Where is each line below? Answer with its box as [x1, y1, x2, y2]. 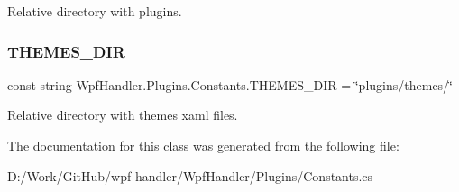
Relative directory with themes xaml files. [7, 105, 238, 124]
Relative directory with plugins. [7, 2, 182, 20]
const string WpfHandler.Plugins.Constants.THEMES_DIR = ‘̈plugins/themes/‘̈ [7, 75, 454, 94]
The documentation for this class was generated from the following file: [7, 136, 399, 154]
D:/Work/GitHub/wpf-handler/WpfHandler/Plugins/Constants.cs [7, 166, 373, 185]
